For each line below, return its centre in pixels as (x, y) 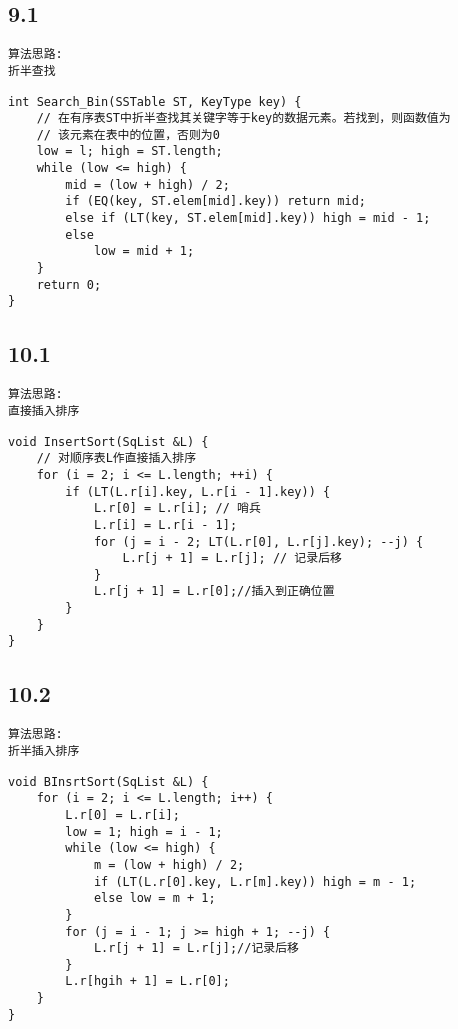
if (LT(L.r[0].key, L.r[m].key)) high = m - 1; (255, 881)
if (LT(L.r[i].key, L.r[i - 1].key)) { (198, 491)
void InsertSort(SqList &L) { (108, 441)
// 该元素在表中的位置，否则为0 (128, 134)
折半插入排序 (44, 750)
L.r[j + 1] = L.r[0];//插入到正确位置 (214, 591)
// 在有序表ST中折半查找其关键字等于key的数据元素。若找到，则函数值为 (243, 118)
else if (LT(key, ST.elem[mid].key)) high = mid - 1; (248, 218)
